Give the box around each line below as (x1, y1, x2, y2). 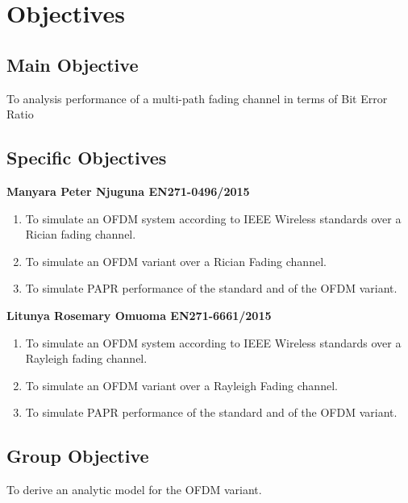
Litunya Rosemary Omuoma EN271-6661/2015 (6, 306, 272, 323)
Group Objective (6, 443, 149, 468)
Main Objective (6, 52, 139, 77)
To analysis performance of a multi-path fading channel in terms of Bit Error (6, 89, 388, 106)
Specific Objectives (6, 145, 167, 170)
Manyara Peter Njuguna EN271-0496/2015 (6, 182, 250, 199)
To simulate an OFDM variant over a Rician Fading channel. (25, 252, 327, 269)
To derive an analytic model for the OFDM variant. (6, 481, 262, 498)
